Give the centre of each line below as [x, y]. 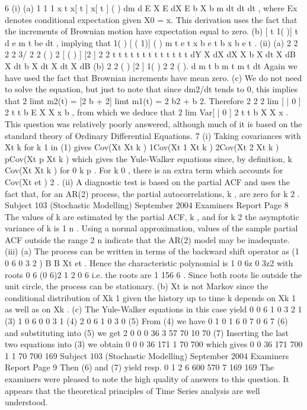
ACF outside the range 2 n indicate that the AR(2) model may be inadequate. [147, 239]
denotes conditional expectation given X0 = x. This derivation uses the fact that [151, 19]
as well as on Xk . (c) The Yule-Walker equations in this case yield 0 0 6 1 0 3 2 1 [153, 309]
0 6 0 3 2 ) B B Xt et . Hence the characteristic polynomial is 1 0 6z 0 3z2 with [149, 263]
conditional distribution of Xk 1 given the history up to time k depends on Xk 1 [151, 297]
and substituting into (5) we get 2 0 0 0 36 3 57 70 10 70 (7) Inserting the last [147, 332]
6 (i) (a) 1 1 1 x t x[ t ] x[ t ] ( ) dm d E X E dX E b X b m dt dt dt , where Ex [151, 8]
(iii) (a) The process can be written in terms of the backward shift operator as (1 [152, 251]
